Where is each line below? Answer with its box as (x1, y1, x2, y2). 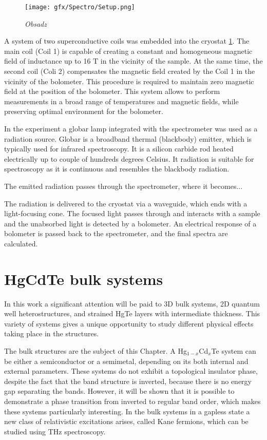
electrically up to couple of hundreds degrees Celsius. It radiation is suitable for (4, 153, 254, 164)
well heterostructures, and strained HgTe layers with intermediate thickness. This (4, 308, 260, 319)
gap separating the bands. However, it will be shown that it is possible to (4, 386, 235, 396)
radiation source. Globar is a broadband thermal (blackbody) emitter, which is (4, 133, 252, 144)
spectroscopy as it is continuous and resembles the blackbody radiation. (4, 163, 230, 174)
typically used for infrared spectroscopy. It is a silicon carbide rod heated (4, 143, 234, 154)
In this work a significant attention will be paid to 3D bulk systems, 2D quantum (4, 298, 260, 309)
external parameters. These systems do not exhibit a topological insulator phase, (4, 366, 258, 376)
